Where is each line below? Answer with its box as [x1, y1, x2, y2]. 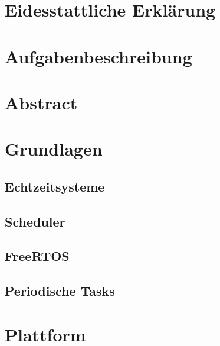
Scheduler [5, 212, 65, 230]
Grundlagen [5, 137, 103, 161]
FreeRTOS [5, 247, 70, 265]
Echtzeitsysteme [5, 177, 105, 195]
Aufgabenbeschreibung [5, 44, 192, 68]
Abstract [5, 90, 78, 114]
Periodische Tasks [5, 282, 115, 300]
